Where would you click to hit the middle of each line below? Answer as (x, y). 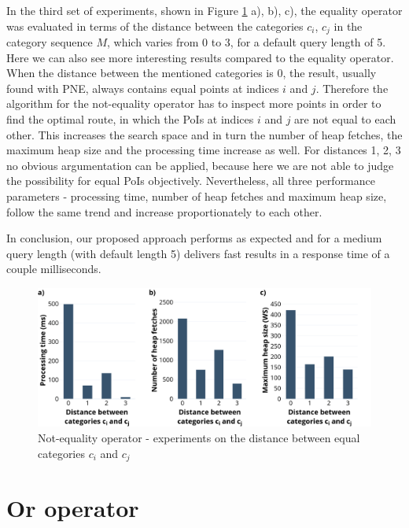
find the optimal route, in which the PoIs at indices (130, 119)
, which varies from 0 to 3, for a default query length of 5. (247, 42)
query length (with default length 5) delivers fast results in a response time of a (198, 253)
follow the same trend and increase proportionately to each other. (164, 211)
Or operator (73, 508)
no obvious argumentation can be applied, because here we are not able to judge (200, 165)
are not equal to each (345, 119)
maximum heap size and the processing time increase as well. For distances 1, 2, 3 (204, 150)
